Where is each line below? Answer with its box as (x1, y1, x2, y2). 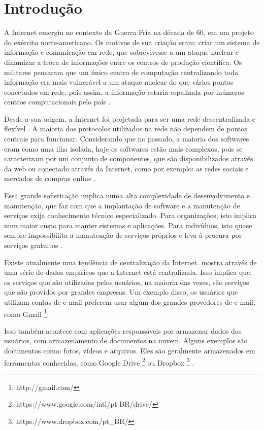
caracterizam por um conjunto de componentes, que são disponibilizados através (4, 153, 253, 164)
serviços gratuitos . (4, 240, 63, 250)
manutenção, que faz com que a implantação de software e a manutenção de (4, 200, 240, 210)
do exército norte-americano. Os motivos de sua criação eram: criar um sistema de (4, 37, 260, 47)
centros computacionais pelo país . (4, 96, 111, 107)
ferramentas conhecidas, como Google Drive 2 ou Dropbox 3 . (4, 355, 194, 368)
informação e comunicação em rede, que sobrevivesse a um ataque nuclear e (4, 47, 239, 57)
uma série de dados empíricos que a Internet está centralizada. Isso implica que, (4, 267, 252, 277)
